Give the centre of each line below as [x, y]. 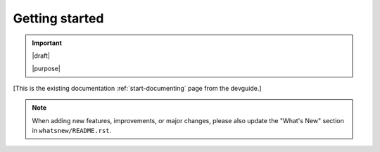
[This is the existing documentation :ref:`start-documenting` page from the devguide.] [137, 88]
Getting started [58, 18]
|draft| [41, 56]
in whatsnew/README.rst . [72, 130]
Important [47, 43]
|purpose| [46, 69]
